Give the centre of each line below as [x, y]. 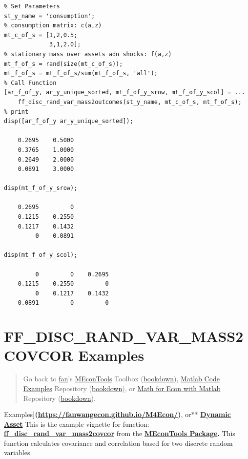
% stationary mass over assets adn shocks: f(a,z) [88, 54]
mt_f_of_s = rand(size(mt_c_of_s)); [63, 64]
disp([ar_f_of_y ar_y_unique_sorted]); [69, 121]
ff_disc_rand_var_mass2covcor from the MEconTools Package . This [120, 433]
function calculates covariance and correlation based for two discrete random [118, 443]
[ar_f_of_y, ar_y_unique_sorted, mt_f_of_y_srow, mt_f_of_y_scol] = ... [124, 93]
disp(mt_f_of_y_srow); [41, 188]
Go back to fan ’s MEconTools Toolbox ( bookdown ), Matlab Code [122, 379]
